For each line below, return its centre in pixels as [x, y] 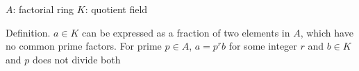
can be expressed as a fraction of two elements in [186, 32]
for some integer [263, 46]
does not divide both [76, 59]
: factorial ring [43, 9]
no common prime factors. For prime [84, 46]
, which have [327, 32]
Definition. [28, 32]
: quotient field [116, 9]
